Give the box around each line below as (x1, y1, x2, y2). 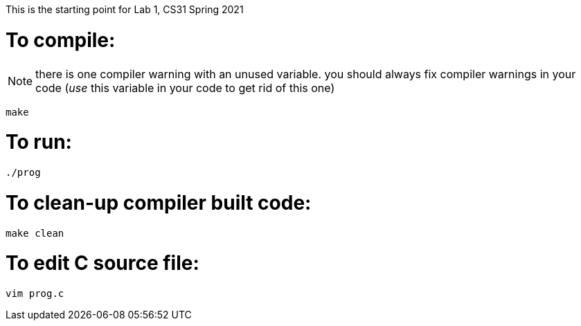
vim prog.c (6, 288, 64, 299)
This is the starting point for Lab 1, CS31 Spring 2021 (6, 3, 244, 15)
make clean (6, 227, 64, 239)
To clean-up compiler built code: (6, 190, 312, 215)
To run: (6, 130, 72, 154)
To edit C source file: (6, 251, 199, 275)
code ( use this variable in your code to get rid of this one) (35, 80, 335, 95)
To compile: (6, 28, 116, 52)
